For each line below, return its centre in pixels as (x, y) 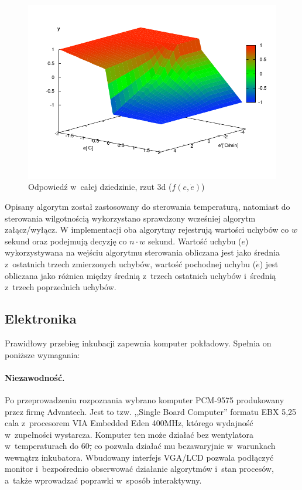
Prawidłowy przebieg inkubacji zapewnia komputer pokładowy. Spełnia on (138, 343)
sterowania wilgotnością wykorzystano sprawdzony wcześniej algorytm (130, 218)
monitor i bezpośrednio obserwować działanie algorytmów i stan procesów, (139, 469)
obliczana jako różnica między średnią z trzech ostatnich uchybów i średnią (140, 275)
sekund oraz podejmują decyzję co (66, 241)
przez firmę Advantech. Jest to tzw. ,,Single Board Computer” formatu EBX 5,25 (151, 411)
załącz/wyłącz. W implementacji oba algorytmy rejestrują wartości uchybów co (147, 229)
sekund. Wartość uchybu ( (195, 241)
